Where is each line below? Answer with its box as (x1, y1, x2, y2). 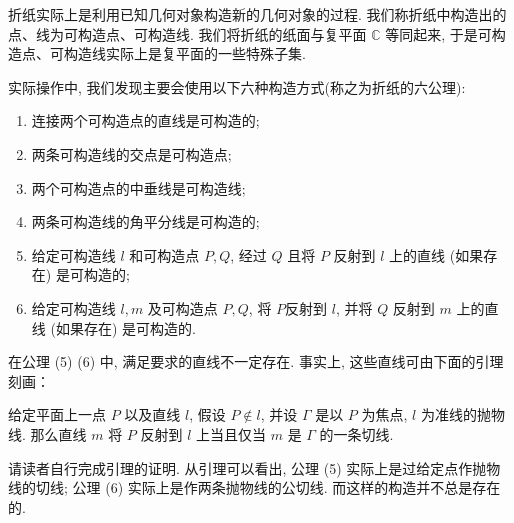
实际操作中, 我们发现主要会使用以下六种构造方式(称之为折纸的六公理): (8, 76, 466, 97)
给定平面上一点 (8, 404, 106, 425)
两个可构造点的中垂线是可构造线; (31, 177, 246, 198)
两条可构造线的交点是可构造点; (31, 143, 232, 164)
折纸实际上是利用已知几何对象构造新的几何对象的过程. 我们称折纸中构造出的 (8, 4, 507, 24)
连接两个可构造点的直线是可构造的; (31, 110, 260, 131)
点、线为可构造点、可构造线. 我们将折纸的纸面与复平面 (8, 23, 367, 44)
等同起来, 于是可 (385, 23, 492, 44)
